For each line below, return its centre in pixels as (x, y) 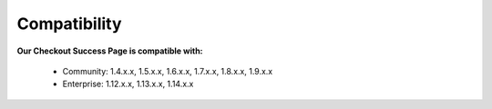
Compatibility (69, 24)
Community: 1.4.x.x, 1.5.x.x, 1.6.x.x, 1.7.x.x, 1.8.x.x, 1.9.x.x (168, 71)
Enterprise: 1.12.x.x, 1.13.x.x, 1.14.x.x (128, 84)
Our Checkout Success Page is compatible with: (110, 51)
